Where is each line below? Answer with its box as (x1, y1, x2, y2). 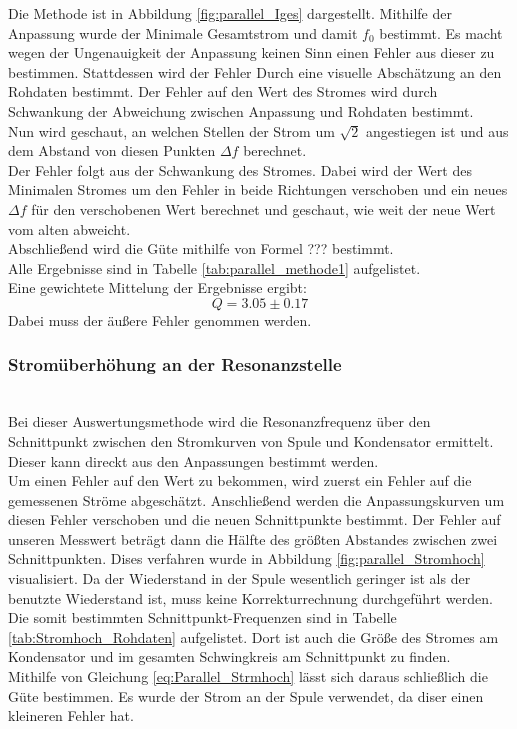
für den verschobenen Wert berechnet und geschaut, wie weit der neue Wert (31, 198, 496, 219)
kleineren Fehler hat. (8, 705, 134, 726)
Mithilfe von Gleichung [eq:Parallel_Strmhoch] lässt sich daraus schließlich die (8, 666, 488, 687)
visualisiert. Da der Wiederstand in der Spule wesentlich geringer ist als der (8, 568, 471, 589)
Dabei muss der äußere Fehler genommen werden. (8, 309, 312, 330)
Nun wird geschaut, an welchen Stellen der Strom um (8, 120, 335, 141)
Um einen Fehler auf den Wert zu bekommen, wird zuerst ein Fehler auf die (8, 470, 472, 491)
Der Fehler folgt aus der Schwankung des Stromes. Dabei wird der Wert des (8, 159, 472, 180)
